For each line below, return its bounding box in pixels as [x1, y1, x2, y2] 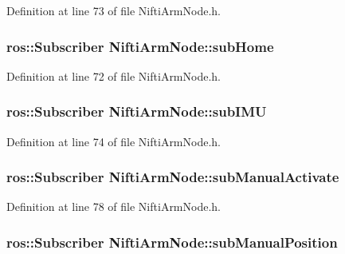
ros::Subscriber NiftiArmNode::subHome [6, 36, 274, 56]
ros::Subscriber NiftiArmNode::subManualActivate [6, 167, 339, 187]
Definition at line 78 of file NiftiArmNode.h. [6, 198, 221, 215]
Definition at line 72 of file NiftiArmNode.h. [6, 67, 221, 84]
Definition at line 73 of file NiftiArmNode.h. [6, 2, 221, 18]
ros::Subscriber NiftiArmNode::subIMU [6, 101, 267, 121]
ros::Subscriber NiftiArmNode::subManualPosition [6, 232, 338, 252]
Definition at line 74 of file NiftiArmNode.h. [6, 133, 221, 149]
